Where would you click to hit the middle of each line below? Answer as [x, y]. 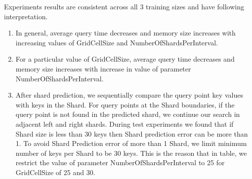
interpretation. [26, 16]
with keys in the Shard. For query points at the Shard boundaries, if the [125, 104]
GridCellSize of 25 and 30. [55, 172]
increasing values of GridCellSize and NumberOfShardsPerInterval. [117, 42]
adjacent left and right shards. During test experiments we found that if [125, 124]
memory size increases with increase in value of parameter [103, 68]
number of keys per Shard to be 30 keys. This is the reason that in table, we [131, 153]
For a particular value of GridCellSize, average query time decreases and [125, 59]
